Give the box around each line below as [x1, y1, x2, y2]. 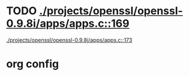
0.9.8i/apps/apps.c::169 [6, 17, 130, 30]
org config [6, 58, 59, 71]
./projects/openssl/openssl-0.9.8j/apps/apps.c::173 [6, 36, 133, 43]
